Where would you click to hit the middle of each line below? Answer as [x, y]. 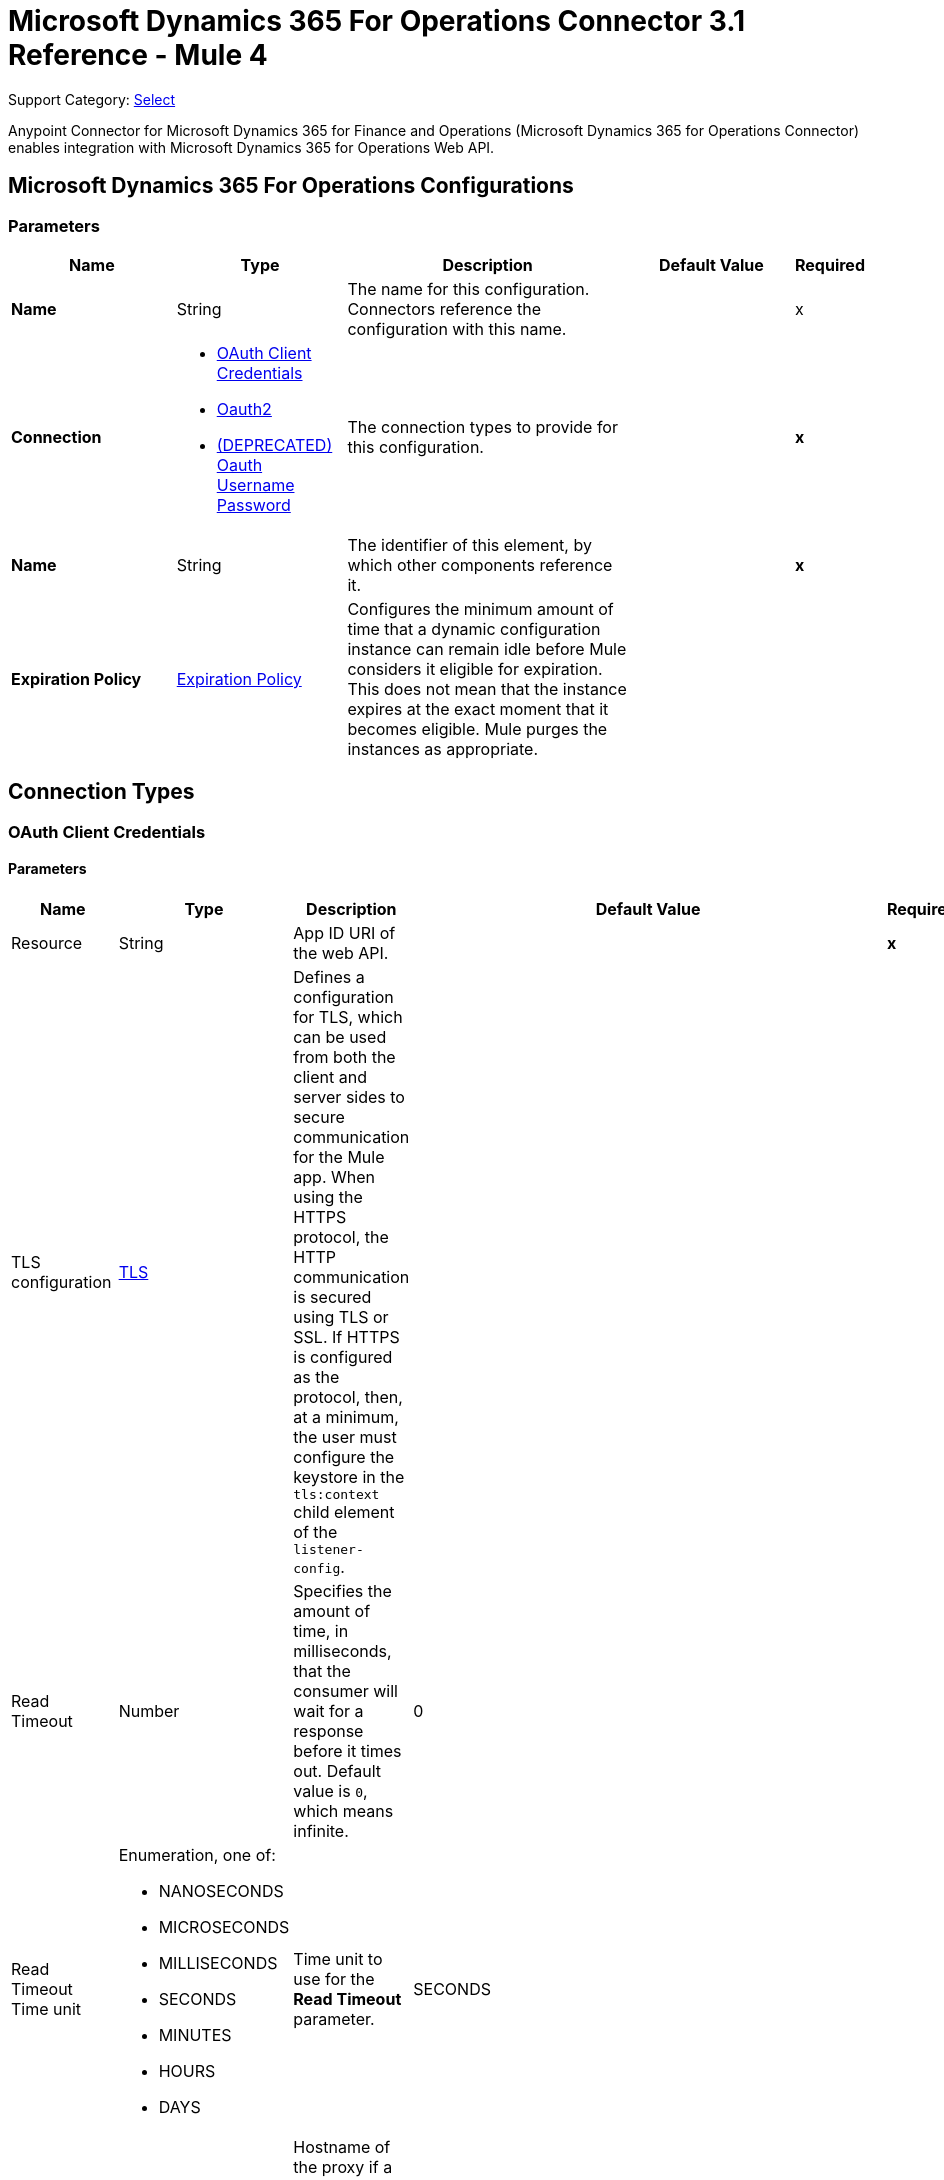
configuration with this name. [457, 328]
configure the [344, 1457]
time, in [321, 1631]
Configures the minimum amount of [480, 608]
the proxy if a [343, 2167]
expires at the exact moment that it [478, 708]
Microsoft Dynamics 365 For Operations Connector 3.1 [377, 21]
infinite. [321, 1831]
